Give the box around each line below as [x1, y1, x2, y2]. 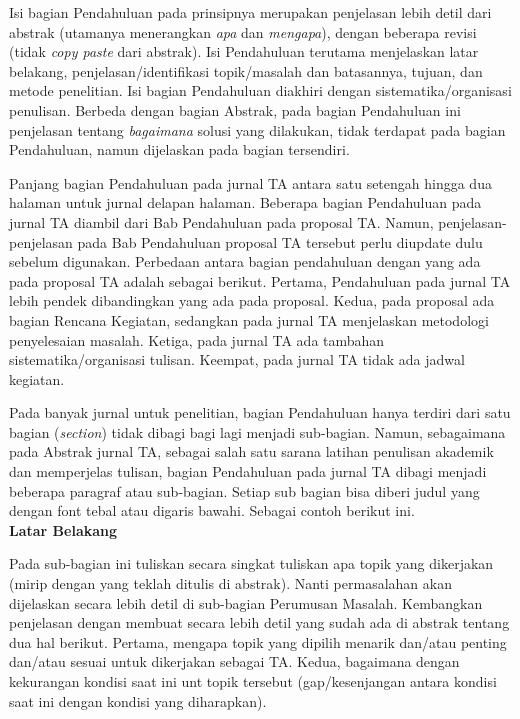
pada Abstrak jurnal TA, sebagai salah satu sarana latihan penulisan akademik [9, 441, 494, 462]
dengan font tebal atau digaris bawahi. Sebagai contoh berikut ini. [9, 500, 415, 521]
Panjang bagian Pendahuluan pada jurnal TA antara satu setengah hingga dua [9, 172, 492, 193]
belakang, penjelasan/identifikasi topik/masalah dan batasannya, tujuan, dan [9, 60, 483, 81]
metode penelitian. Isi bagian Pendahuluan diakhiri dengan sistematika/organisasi [9, 80, 512, 101]
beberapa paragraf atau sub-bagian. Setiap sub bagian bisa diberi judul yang [9, 480, 480, 501]
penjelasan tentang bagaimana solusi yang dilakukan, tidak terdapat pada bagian [9, 119, 506, 140]
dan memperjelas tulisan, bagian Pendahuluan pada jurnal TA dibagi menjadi [9, 461, 487, 482]
